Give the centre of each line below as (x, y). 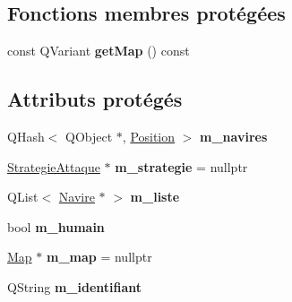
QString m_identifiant (75, 286)
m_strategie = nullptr (181, 166)
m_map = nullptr (99, 257)
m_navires (234, 136)
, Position (149, 136)
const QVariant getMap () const (99, 51)
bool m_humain (56, 226)
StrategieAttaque (54, 166)
